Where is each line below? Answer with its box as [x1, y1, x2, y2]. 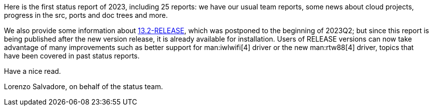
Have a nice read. [4, 67, 61, 75]
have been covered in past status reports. [4, 52, 140, 60]
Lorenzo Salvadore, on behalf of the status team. [4, 82, 163, 91]
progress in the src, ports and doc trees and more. [4, 11, 168, 19]
